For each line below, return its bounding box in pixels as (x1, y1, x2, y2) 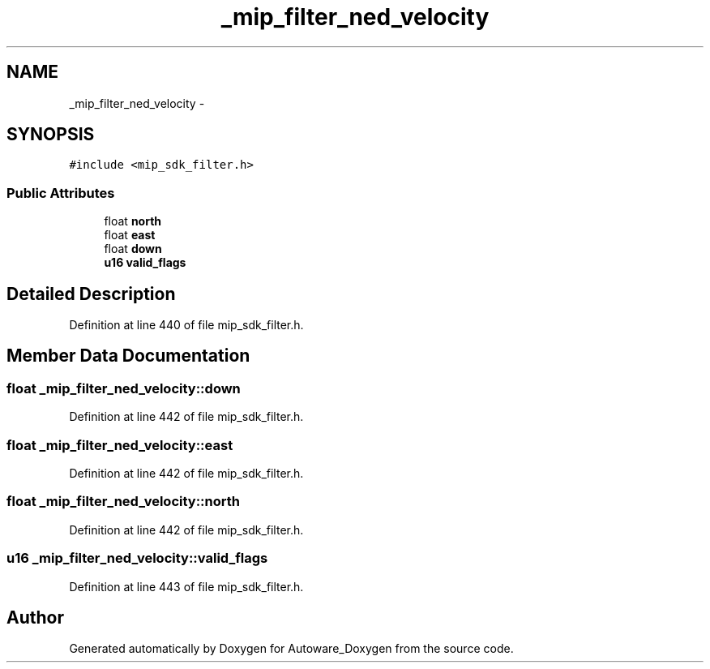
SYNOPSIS (6, 124, 95, 145)
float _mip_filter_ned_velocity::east (6, 436, 233, 453)
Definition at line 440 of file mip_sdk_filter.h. (69, 318, 304, 332)
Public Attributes (6, 184, 115, 201)
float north (104, 214, 162, 229)
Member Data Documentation (6, 345, 250, 367)
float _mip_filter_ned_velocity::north (6, 493, 240, 510)
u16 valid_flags (104, 255, 186, 270)
